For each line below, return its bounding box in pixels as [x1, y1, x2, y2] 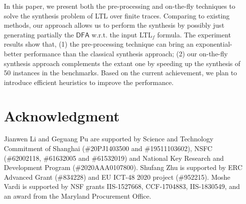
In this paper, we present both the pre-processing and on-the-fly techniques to [4, 1, 235, 11]
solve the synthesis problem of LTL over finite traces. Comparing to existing [4, 10, 230, 20]
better [4, 48, 22, 58]
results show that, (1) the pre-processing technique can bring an [4, 39, 194, 49]
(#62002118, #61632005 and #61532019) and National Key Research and [4, 153, 224, 163]
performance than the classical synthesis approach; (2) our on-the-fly [24, 48, 228, 58]
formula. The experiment [157, 29, 231, 39]
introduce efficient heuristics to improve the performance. [4, 77, 174, 87]
